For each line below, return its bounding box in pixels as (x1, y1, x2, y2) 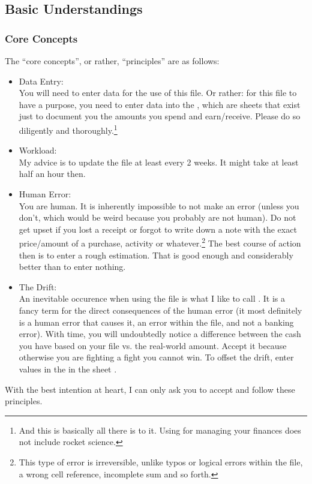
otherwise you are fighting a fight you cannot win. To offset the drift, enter (19, 351, 294, 363)
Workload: (19, 144, 57, 157)
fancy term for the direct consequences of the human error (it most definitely (19, 304, 302, 316)
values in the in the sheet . (19, 362, 117, 375)
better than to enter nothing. (19, 260, 126, 273)
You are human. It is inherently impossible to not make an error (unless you (19, 199, 299, 212)
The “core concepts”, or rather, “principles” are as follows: (5, 55, 220, 67)
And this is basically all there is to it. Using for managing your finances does (19, 423, 301, 436)
